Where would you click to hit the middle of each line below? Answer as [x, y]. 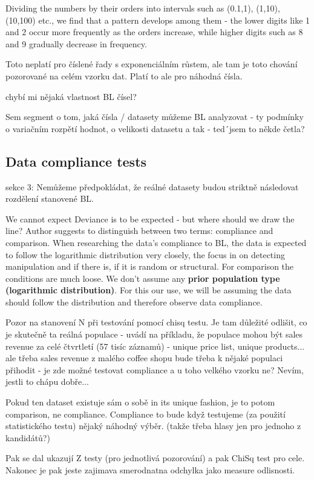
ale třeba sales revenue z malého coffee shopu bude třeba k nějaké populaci [144, 358]
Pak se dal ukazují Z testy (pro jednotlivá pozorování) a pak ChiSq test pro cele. [155, 458]
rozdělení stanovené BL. [50, 198]
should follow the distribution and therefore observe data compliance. [134, 302]
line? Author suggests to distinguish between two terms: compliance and [139, 231]
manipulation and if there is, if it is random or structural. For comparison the [150, 266]
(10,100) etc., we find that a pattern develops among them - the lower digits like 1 [158, 20]
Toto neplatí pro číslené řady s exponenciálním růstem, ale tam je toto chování [152, 64]
